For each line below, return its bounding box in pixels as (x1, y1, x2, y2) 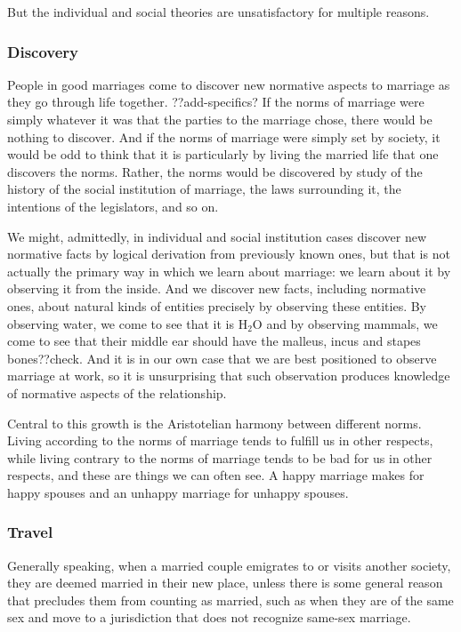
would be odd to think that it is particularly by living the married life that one (7, 145, 439, 164)
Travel (7, 521, 53, 543)
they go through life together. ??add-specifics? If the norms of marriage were (7, 92, 425, 111)
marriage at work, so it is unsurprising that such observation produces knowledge (7, 366, 450, 385)
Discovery (7, 40, 79, 62)
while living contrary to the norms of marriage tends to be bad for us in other (7, 448, 433, 467)
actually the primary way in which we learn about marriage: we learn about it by (7, 261, 451, 280)
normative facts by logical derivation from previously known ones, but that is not (7, 244, 450, 263)
